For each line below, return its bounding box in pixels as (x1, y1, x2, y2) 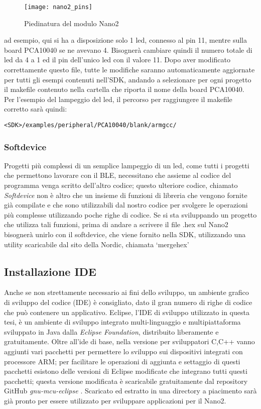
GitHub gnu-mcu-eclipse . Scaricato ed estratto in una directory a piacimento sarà (4, 385, 257, 396)
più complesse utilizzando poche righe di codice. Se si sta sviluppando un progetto (4, 209, 257, 220)
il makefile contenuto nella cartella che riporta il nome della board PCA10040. (4, 84, 244, 94)
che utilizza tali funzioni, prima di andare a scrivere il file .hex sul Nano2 (4, 219, 228, 230)
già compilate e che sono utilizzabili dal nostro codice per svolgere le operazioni (4, 199, 248, 210)
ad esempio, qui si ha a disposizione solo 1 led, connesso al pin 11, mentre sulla (4, 35, 247, 45)
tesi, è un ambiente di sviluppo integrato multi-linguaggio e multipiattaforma (4, 317, 241, 327)
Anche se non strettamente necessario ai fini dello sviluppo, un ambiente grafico (4, 287, 249, 297)
